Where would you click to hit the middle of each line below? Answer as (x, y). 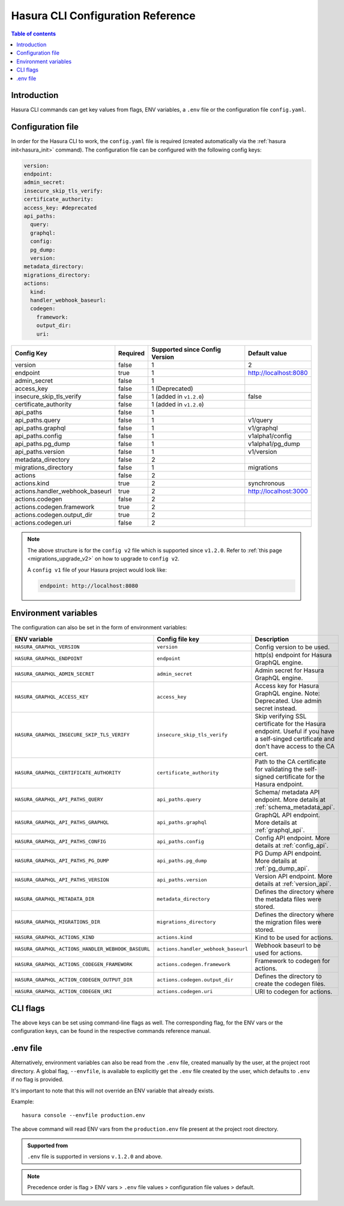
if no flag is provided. (38, 1080)
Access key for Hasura (287, 685)
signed (264, 777)
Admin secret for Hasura (289, 670)
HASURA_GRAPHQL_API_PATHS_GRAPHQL (62, 823)
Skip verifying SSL (281, 716)
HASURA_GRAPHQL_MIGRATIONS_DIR (57, 922)
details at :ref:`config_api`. (292, 845)
